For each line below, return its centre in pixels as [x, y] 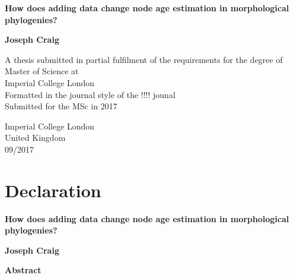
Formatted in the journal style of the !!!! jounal [90, 94]
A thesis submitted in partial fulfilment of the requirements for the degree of [144, 59]
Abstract [23, 270]
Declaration [53, 190]
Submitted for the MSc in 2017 [61, 106]
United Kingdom [35, 138]
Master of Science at [42, 71]
